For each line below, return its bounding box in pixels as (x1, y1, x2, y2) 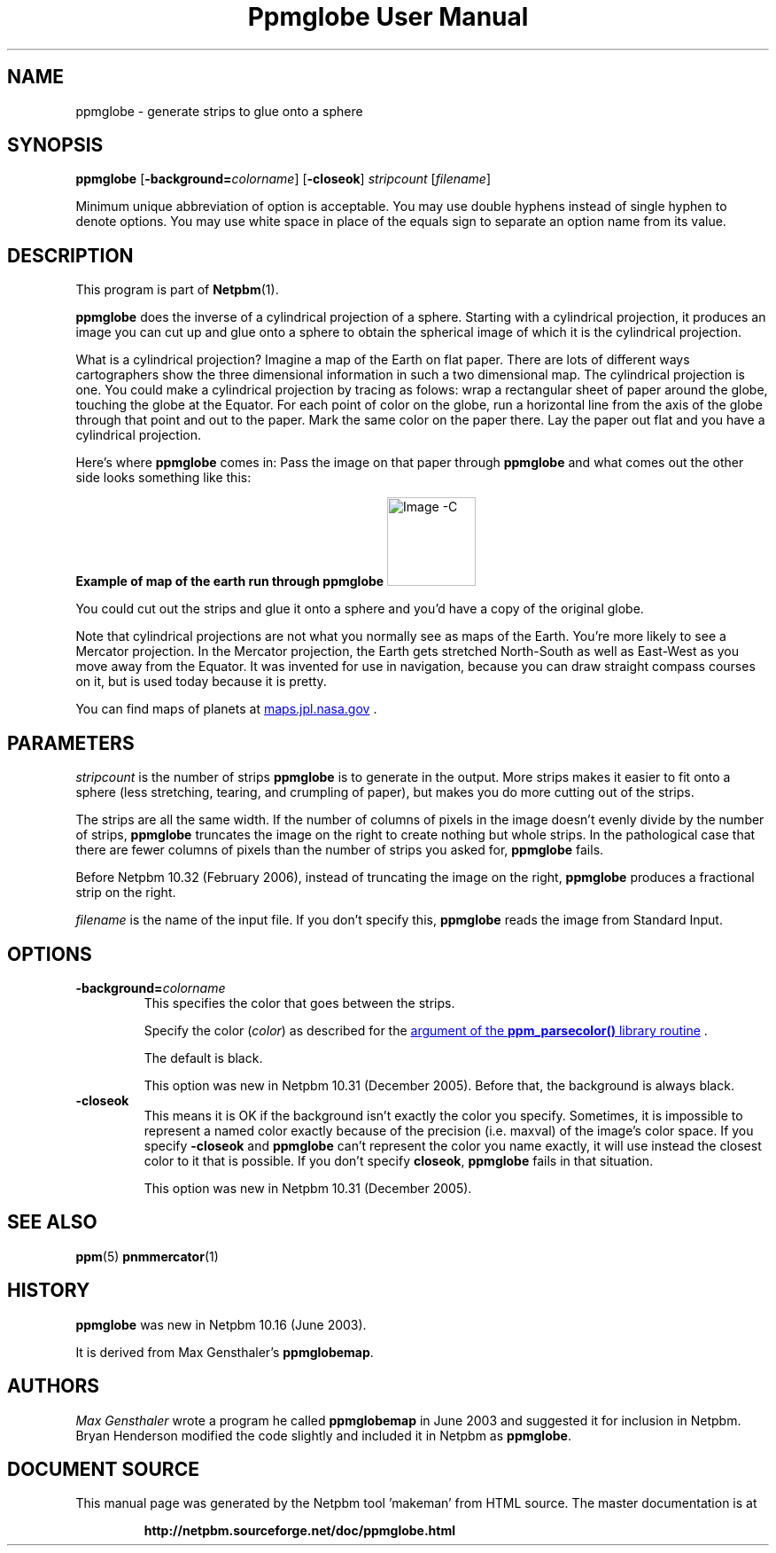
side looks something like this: (75, 470, 252, 486)
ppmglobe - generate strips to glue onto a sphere (75, 103, 363, 119)
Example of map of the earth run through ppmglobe (75, 574, 384, 589)
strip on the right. (75, 885, 176, 901)
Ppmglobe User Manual (247, 2, 529, 32)
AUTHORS (7, 1375, 100, 1398)
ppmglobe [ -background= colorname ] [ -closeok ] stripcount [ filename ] (75, 171, 492, 187)
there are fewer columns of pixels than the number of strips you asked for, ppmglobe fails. (75, 842, 604, 858)
